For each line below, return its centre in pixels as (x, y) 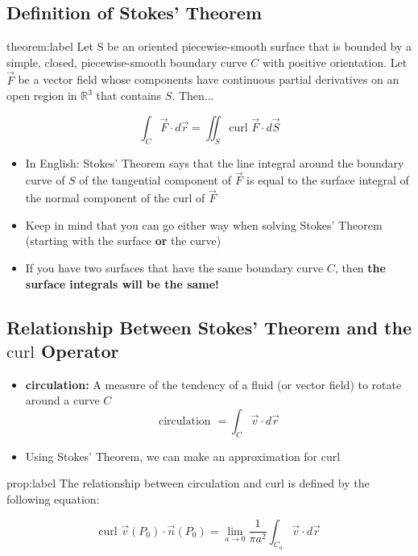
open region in (42, 95)
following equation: (53, 498)
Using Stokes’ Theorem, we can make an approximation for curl (183, 456)
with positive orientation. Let (335, 62)
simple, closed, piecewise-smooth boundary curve (127, 62)
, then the (360, 268)
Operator (80, 350)
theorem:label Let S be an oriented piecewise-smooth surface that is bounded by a (209, 46)
